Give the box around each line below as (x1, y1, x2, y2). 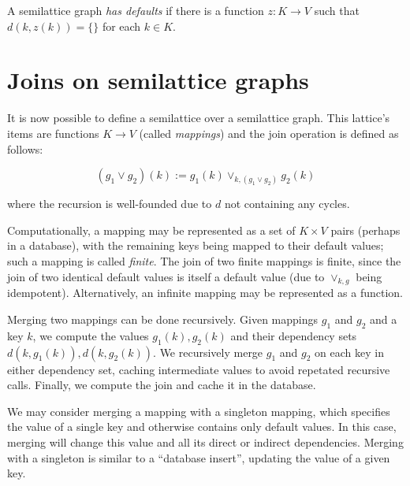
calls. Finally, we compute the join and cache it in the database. (7, 377, 316, 393)
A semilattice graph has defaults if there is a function (7, 2, 264, 18)
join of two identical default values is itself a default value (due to (7, 268, 325, 284)
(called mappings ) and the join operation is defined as (139, 124, 399, 141)
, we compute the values (32, 327, 149, 343)
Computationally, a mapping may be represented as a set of (7, 221, 296, 238)
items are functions (7, 124, 99, 141)
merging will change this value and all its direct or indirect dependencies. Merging (7, 434, 404, 451)
